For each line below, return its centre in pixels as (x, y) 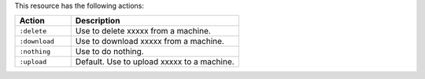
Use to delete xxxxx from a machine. (143, 31)
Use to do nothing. (110, 52)
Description (98, 21)
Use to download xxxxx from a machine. (150, 41)
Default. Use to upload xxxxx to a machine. (155, 62)
